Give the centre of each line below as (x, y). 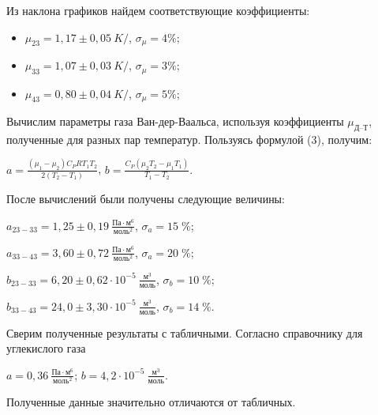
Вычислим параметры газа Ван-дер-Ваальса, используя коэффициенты (175, 121)
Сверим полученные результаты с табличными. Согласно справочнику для (185, 332)
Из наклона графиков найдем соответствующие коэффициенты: (158, 10)
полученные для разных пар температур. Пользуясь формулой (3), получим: (189, 139)
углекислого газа (46, 348)
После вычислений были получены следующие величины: (146, 198)
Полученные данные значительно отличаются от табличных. (151, 401)
